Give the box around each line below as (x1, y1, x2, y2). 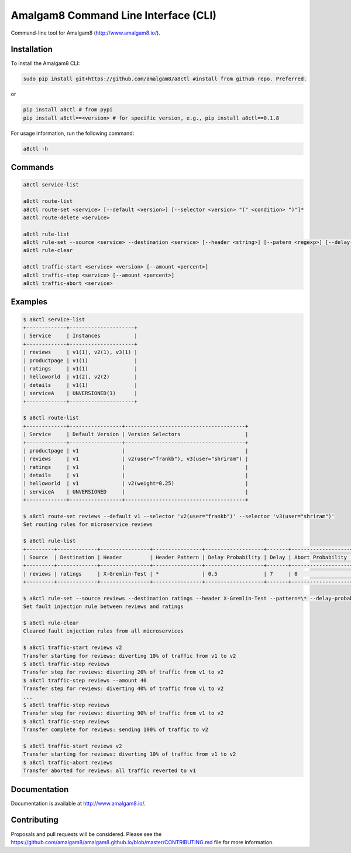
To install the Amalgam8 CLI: (11, 60, 80, 67)
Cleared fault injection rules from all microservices (23, 628, 184, 634)
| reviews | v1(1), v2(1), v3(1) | (23, 349, 137, 356)
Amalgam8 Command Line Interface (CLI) (11, 9, 216, 22)
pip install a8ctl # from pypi (23, 106, 113, 113)
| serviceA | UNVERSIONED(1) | (23, 390, 137, 397)
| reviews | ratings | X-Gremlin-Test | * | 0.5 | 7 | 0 (23, 570, 298, 577)
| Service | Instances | (23, 332, 137, 339)
